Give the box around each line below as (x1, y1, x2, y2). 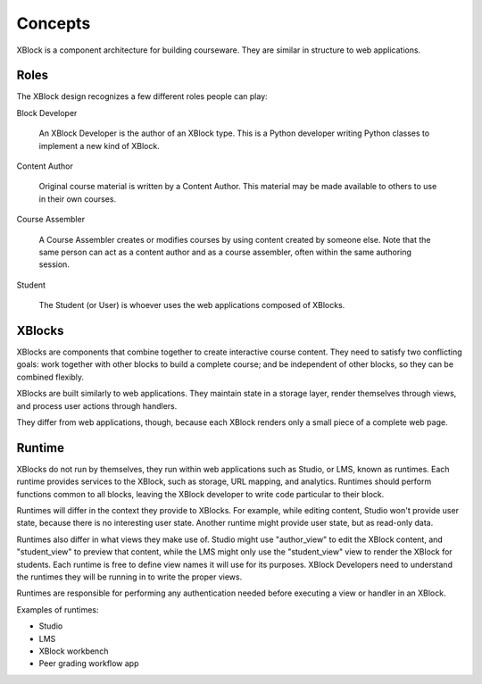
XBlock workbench (38, 646, 109, 656)
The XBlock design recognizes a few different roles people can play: (16, 91, 268, 102)
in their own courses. (38, 193, 116, 204)
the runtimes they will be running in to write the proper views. (16, 571, 243, 582)
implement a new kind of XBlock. (38, 140, 160, 151)
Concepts (16, 13, 91, 33)
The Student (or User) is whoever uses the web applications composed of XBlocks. (38, 300, 345, 311)
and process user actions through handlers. (16, 400, 178, 411)
